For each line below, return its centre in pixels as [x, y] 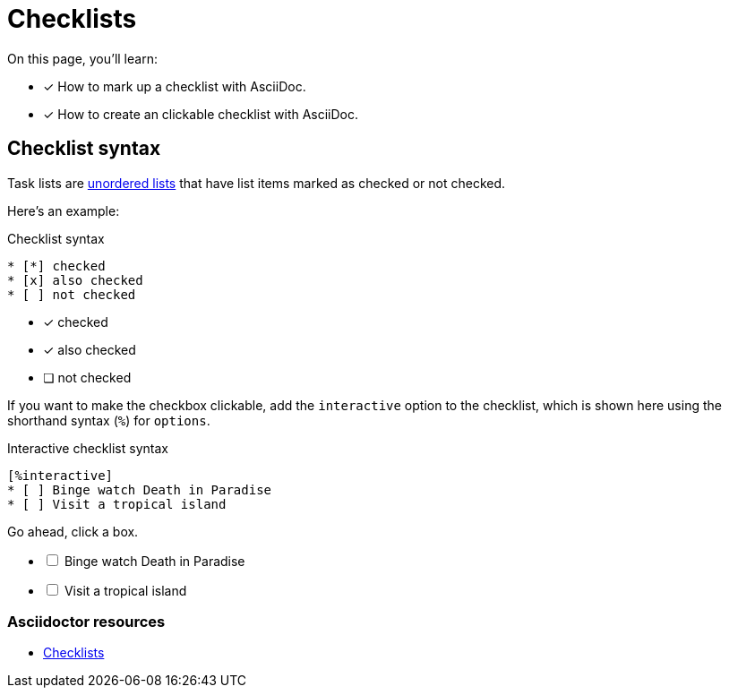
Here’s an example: [64, 210]
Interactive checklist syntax [88, 448]
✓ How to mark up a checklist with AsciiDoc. [175, 86]
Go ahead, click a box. [73, 531]
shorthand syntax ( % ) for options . [109, 420]
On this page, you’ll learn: [82, 58]
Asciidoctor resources [86, 621]
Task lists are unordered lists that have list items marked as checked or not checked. [257, 183]
